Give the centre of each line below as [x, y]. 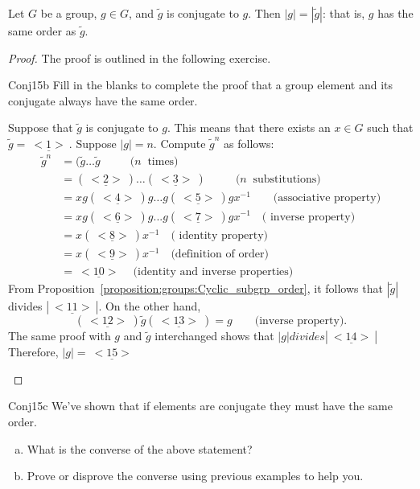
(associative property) [327, 198]
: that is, [344, 13]
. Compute [179, 143]
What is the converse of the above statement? [140, 448]
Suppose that [41, 127]
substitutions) [287, 180]
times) [163, 162]
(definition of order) [220, 254]
